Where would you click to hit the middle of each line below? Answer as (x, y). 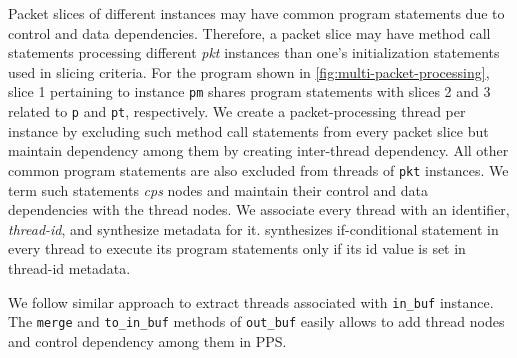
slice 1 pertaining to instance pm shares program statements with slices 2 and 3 (249, 91)
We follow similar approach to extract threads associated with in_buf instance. (251, 301)
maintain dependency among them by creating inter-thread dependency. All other (258, 150)
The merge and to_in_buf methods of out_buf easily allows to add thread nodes (256, 321)
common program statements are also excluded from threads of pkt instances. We (258, 169)
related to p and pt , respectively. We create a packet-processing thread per (237, 111)
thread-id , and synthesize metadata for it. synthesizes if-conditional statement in (253, 228)
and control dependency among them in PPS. (147, 340)
